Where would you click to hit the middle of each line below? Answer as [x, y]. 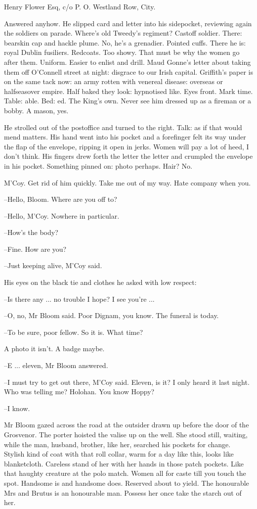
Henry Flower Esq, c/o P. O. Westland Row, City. [80, 6]
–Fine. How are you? [35, 249]
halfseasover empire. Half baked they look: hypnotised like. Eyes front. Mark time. [128, 91]
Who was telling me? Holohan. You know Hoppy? [79, 392]
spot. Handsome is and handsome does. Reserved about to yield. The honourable [127, 483]
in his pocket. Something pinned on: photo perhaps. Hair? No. [98, 165]
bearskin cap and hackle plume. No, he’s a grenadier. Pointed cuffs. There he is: [125, 42]
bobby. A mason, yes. [36, 110]
